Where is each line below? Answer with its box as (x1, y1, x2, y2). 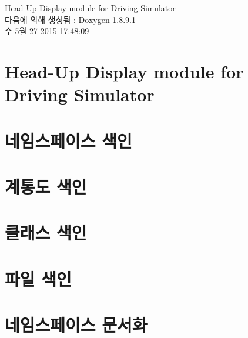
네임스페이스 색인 (5, 128, 132, 152)
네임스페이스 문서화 (5, 313, 148, 337)
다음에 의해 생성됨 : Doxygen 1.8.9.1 (5, 13, 136, 25)
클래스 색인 (5, 220, 87, 245)
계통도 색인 (5, 174, 87, 198)
